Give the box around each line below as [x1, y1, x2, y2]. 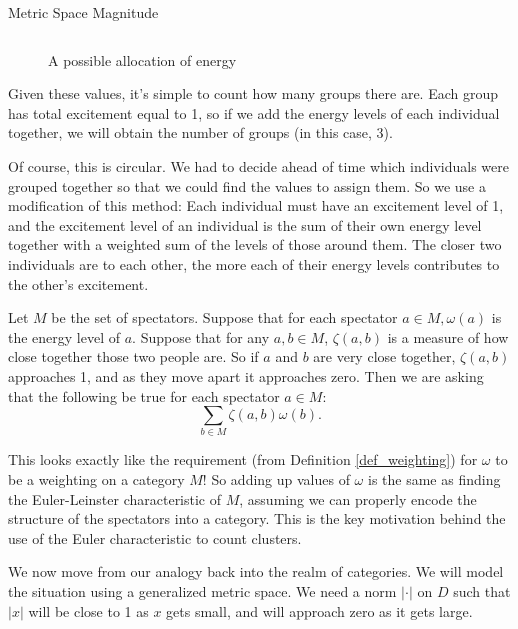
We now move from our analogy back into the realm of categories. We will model [8, 561, 504, 582]
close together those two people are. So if [8, 346, 259, 367]
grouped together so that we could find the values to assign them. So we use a [8, 175, 486, 196]
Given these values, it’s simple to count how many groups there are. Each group [8, 83, 499, 104]
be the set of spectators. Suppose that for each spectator [51, 307, 398, 328]
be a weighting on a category [8, 469, 185, 490]
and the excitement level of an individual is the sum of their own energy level [8, 214, 482, 235]
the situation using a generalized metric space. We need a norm [8, 580, 397, 601]
